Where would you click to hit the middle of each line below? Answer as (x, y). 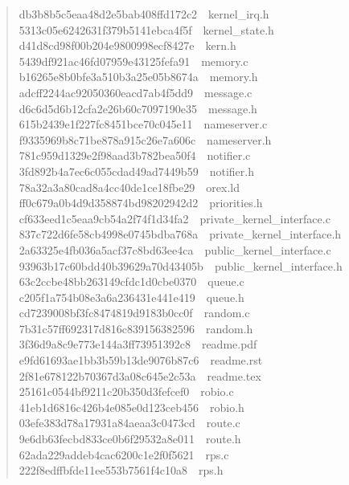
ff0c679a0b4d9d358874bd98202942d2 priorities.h (141, 203)
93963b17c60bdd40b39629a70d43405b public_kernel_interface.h (181, 265)
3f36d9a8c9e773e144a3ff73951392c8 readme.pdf (138, 344)
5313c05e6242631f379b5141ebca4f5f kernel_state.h (146, 29)
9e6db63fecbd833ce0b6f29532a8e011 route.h (130, 439)
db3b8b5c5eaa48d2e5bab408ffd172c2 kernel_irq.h (144, 14)
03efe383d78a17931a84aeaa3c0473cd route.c (129, 423)
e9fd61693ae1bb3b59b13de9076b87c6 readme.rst (141, 360)
